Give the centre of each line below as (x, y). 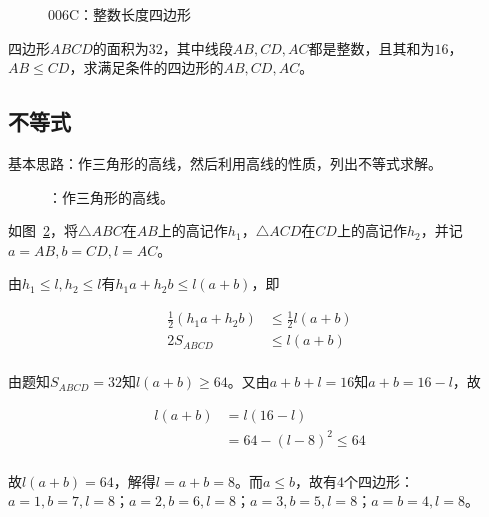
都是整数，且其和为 (371, 47)
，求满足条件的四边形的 (146, 67)
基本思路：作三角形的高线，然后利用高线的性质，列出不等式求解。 (225, 162)
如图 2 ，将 (43, 230)
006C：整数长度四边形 (120, 14)
